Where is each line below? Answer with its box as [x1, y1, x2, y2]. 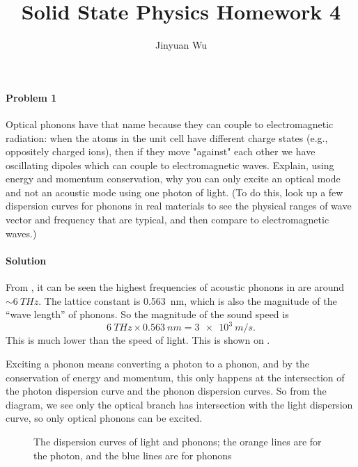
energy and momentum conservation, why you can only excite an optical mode [6, 171, 341, 186]
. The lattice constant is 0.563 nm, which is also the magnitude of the [38, 293, 337, 308]
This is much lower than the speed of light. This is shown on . [6, 333, 270, 347]
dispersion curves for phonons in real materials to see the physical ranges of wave [6, 198, 352, 213]
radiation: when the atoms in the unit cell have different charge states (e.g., [6, 130, 328, 145]
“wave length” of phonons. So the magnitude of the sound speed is [6, 307, 289, 322]
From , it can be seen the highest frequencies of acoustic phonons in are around [6, 280, 345, 294]
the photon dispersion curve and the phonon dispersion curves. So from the [6, 383, 327, 398]
